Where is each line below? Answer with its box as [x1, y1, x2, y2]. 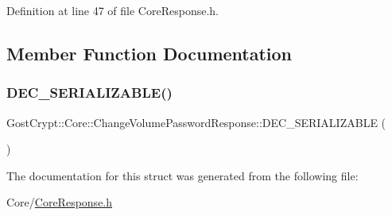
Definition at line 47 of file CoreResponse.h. [6, 2, 219, 18]
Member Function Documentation [6, 40, 293, 65]
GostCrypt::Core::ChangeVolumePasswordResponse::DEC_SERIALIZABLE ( [6, 114, 386, 130]
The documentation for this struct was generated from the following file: [6, 167, 359, 183]
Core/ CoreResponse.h [6, 194, 113, 210]
